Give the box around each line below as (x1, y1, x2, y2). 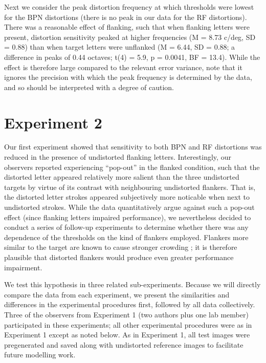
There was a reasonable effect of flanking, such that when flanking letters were (4, 22, 250, 32)
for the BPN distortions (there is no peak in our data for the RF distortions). (4, 11, 247, 22)
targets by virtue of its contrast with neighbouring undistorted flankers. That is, (4, 181, 256, 192)
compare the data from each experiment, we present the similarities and (4, 289, 230, 300)
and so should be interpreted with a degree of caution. (4, 81, 174, 92)
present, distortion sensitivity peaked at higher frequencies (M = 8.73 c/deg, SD (4, 31, 256, 42)
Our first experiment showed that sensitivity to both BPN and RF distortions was (4, 141, 262, 152)
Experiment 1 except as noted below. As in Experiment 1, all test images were (4, 329, 250, 340)
